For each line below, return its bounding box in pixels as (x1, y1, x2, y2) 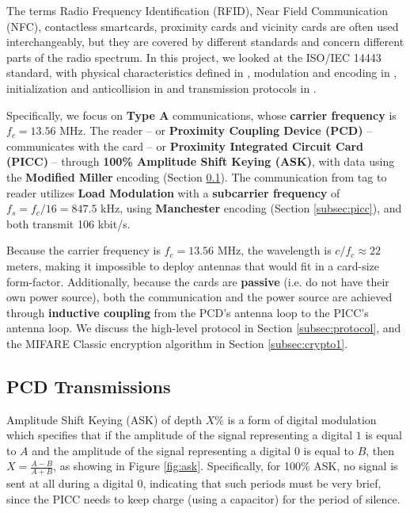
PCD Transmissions (6, 373, 171, 398)
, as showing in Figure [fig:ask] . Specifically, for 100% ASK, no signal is (53, 457, 398, 474)
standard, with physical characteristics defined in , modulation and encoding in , (6, 64, 397, 81)
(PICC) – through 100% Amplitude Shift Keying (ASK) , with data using (6, 153, 395, 170)
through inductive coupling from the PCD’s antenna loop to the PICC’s (6, 304, 369, 320)
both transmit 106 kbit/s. (6, 215, 131, 232)
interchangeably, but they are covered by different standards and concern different (6, 33, 404, 50)
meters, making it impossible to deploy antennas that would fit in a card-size (6, 257, 380, 274)
